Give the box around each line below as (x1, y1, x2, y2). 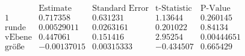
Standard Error (92, 4, 149, 13)
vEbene (5, 33, 32, 42)
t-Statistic (155, 4, 192, 13)
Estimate (39, 4, 72, 13)
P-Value (200, 4, 231, 13)
